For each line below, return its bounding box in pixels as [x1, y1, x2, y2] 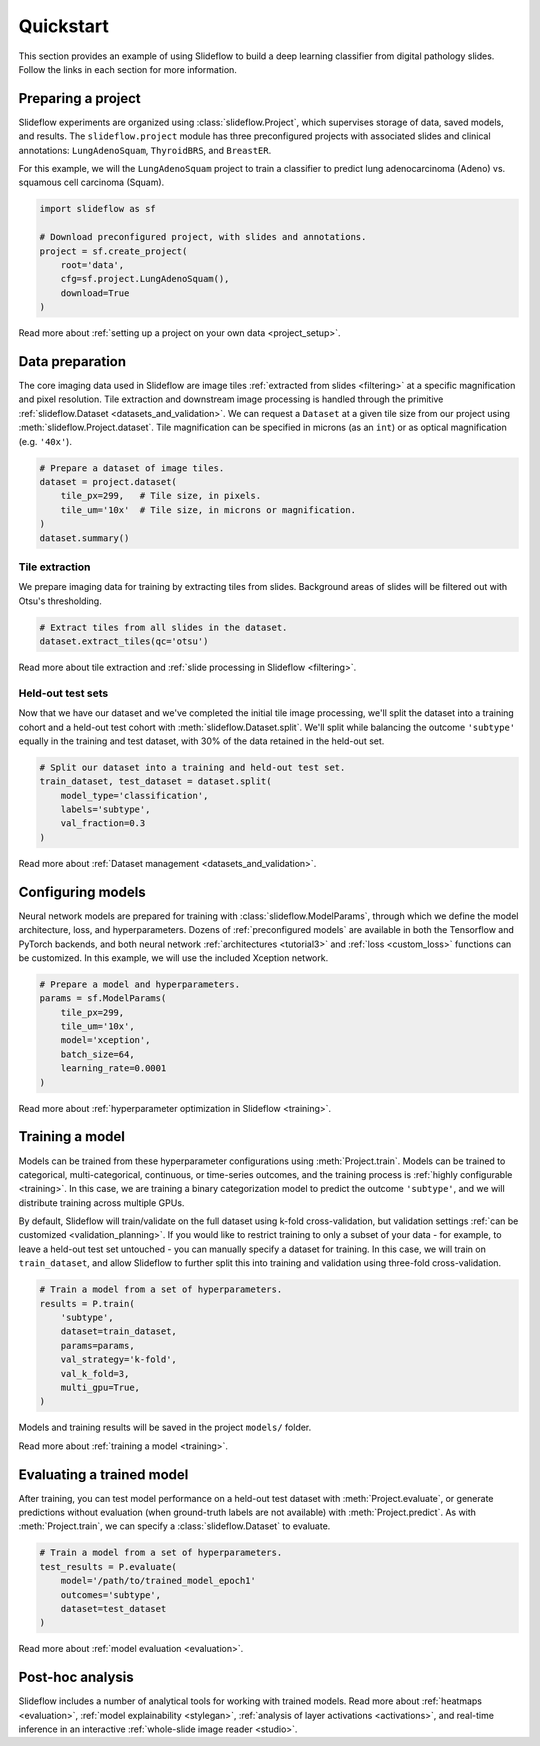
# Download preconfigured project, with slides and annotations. [39, 231, 367, 243]
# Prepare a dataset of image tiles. [39, 462, 225, 474]
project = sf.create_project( [39, 245, 188, 257]
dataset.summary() [39, 532, 130, 544]
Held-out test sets [18, 686, 109, 700]
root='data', [60, 259, 125, 270]
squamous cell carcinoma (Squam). [18, 176, 165, 189]
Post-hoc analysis [18, 1669, 134, 1686]
